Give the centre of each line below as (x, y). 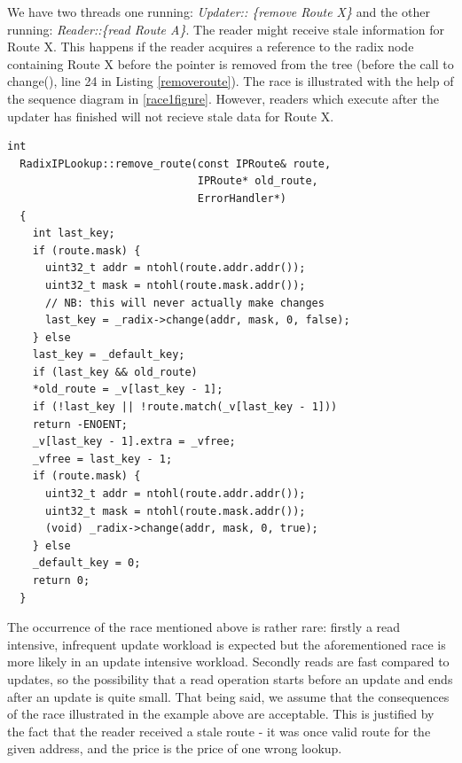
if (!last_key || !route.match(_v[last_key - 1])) (185, 407)
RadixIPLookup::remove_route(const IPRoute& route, (176, 163)
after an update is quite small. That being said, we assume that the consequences (228, 696)
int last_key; (74, 234)
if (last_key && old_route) (115, 372)
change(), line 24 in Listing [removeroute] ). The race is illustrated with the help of (231, 81)
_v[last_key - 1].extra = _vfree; (134, 442)
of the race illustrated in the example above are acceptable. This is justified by (221, 714)
